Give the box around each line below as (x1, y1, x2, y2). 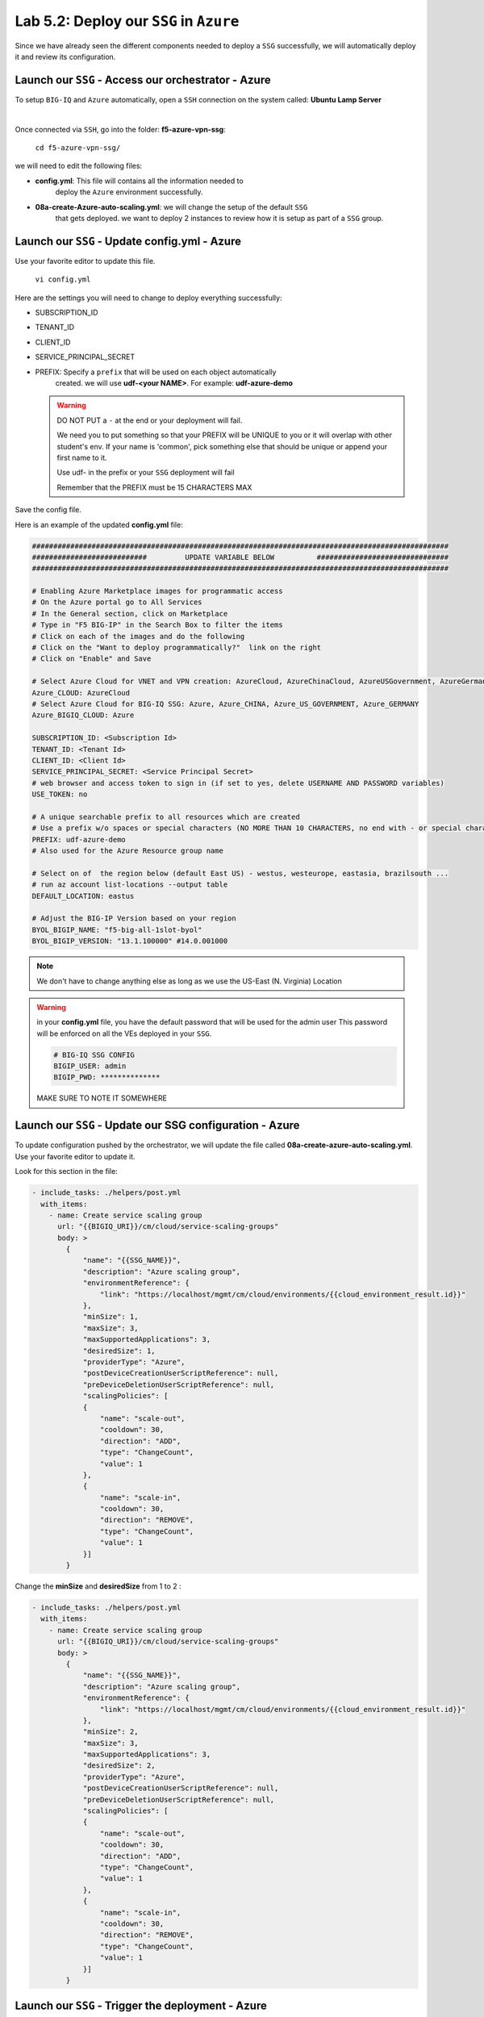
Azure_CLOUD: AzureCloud (31, 688, 131, 697)
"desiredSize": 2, (82, 1761, 156, 1770)
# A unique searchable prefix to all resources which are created (31, 812, 300, 821)
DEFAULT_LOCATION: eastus (31, 892, 135, 900)
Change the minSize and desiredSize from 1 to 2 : (15, 1581, 181, 1591)
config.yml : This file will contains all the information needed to (35, 176, 244, 186)
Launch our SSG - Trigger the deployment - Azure (15, 1999, 268, 2013)
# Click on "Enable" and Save (31, 654, 152, 663)
